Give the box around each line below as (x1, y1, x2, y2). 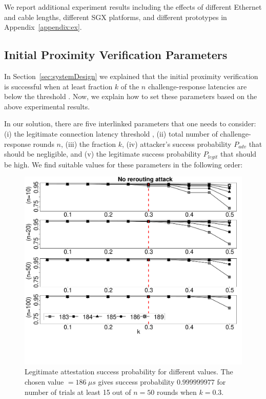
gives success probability (98, 376, 175, 387)
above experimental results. (4, 101, 90, 111)
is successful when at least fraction (4, 81, 113, 91)
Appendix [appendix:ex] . (4, 22, 82, 32)
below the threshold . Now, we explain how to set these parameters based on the (4, 91, 257, 102)
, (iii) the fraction (61, 138, 116, 149)
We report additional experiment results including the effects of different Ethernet (4, 2, 262, 12)
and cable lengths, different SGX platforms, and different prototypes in (4, 11, 227, 22)
